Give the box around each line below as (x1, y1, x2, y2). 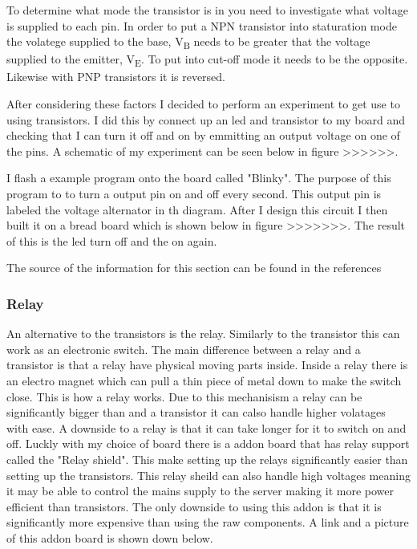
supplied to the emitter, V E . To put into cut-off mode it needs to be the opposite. (6, 51, 408, 70)
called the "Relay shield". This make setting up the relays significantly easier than (6, 450, 408, 467)
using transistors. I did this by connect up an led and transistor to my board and (6, 111, 405, 128)
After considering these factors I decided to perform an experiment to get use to (6, 96, 400, 112)
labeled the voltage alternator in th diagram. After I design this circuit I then (6, 201, 388, 218)
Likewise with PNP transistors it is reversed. (6, 68, 226, 85)
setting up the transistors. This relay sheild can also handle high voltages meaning (6, 466, 411, 483)
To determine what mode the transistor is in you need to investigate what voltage (6, 2, 408, 18)
